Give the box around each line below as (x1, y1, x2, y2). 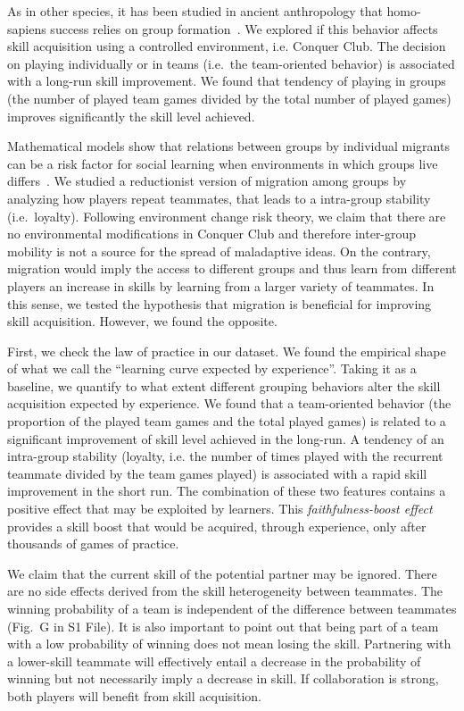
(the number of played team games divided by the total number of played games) (7, 88, 452, 107)
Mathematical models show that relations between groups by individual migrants (7, 137, 450, 155)
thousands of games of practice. (7, 534, 179, 553)
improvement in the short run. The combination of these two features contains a (7, 481, 446, 500)
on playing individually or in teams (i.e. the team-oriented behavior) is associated (7, 54, 455, 72)
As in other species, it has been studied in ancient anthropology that (7, 2, 383, 20)
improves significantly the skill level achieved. (7, 106, 255, 125)
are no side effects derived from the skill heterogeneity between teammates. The (7, 581, 443, 600)
